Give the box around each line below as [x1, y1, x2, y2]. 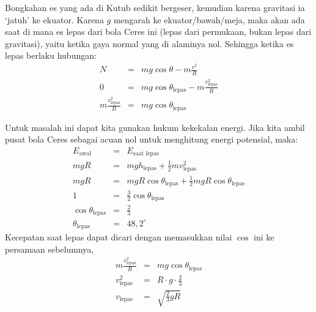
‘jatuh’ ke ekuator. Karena [5, 13, 104, 26]
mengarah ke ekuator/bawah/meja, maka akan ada [113, 13, 305, 26]
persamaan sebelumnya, [5, 242, 94, 255]
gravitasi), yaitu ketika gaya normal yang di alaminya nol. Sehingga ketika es [5, 37, 294, 50]
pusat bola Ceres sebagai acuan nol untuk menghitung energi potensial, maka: [5, 133, 298, 146]
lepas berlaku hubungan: [5, 49, 97, 62]
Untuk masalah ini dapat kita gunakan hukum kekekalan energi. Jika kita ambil [5, 121, 305, 133]
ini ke [254, 230, 274, 243]
